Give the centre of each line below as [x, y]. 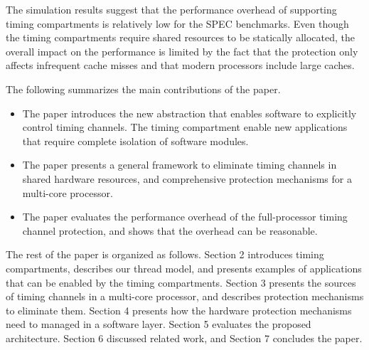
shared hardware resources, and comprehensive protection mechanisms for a [187, 178]
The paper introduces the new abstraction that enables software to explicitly [189, 113]
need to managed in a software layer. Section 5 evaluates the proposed [159, 324]
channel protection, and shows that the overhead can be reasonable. [170, 230]
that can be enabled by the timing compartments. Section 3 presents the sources [181, 282]
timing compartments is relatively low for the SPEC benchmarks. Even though [177, 23]
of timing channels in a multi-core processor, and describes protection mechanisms [185, 296]
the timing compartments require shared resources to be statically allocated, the [180, 37]
